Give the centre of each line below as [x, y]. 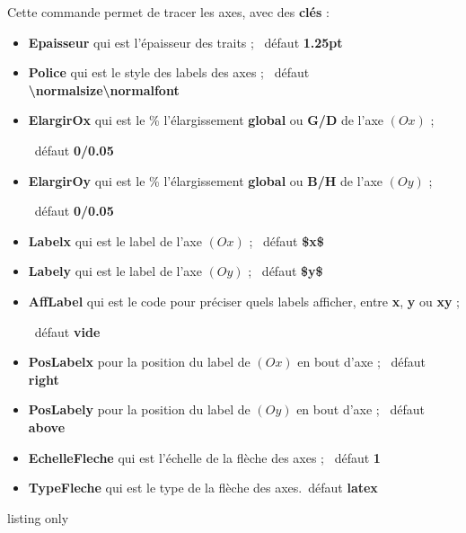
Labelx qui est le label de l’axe [115, 240]
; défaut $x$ [286, 240]
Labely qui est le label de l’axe [115, 271]
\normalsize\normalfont [104, 89]
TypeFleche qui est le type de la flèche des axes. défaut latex [203, 488]
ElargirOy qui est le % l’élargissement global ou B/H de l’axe [206, 180]
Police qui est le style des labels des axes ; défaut [169, 72]
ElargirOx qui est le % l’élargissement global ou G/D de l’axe [206, 120]
